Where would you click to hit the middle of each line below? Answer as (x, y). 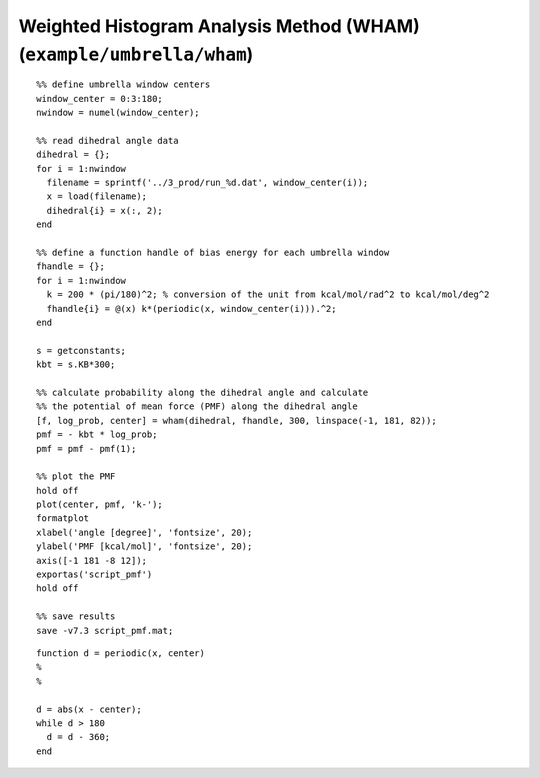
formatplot (63, 518)
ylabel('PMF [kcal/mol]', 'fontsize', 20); (144, 546)
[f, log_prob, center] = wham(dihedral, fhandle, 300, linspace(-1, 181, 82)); (236, 420)
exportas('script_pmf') (94, 574)
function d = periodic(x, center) (120, 653)
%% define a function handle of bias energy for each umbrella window (213, 253)
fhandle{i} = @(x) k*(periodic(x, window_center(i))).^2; (191, 308)
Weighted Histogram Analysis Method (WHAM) (219, 26)
